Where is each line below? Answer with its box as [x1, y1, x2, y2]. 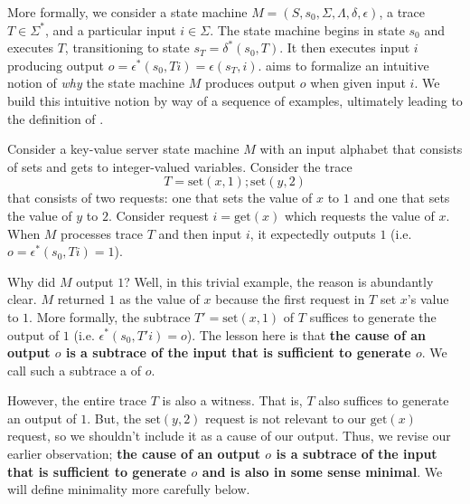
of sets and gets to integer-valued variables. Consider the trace [7, 157, 352, 176]
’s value [407, 290, 449, 309]
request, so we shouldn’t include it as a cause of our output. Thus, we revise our [7, 426, 451, 445]
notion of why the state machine [7, 73, 184, 92]
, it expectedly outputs [249, 223, 376, 242]
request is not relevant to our [205, 408, 367, 427]
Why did [7, 271, 56, 290]
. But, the [87, 408, 142, 427]
